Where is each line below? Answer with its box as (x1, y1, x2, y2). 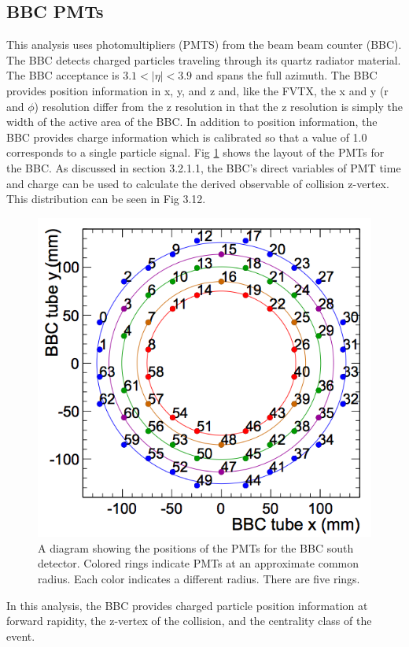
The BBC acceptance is (6, 67, 120, 83)
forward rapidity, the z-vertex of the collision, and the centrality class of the (6, 612, 372, 629)
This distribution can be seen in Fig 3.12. (6, 190, 206, 207)
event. (6, 627, 35, 644)
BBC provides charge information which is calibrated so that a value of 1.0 (6, 128, 367, 145)
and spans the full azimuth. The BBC (195, 67, 378, 83)
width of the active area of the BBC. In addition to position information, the (6, 113, 378, 130)
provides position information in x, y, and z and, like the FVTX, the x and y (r (6, 82, 389, 98)
